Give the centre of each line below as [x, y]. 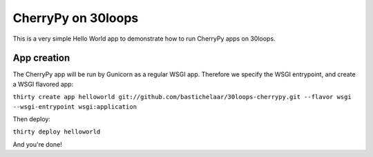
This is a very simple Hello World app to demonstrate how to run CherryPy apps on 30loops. [144, 39]
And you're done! [37, 144]
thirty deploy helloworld [57, 132]
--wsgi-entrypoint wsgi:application [75, 106]
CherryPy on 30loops [76, 18]
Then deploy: [32, 119]
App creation [41, 58]
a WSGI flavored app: [43, 84]
